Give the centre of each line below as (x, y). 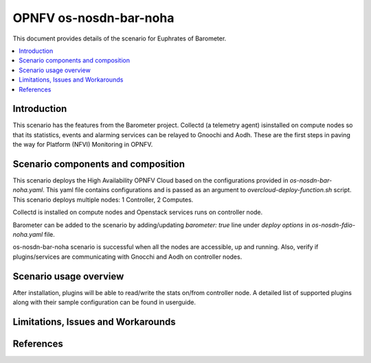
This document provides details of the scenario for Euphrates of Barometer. (120, 38)
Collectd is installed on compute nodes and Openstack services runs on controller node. (138, 212)
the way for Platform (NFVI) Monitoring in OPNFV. (83, 145)
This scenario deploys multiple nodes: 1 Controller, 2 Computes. (103, 200)
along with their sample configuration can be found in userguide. (104, 303)
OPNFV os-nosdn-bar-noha (93, 18)
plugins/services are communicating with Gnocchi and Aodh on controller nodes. (127, 257)
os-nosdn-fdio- (334, 225)
